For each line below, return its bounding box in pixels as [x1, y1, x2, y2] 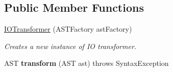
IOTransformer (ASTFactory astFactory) [4, 23, 132, 34]
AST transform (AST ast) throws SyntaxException [4, 58, 169, 68]
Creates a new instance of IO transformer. [4, 40, 137, 51]
